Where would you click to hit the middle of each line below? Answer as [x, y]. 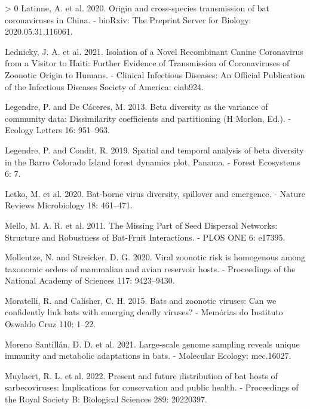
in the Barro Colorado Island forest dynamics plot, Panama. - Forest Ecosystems [153, 162]
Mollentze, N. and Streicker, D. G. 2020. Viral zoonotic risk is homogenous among [155, 257]
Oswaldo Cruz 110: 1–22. [50, 324]
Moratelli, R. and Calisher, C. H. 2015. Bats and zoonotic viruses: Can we [141, 300]
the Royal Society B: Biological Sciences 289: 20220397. [106, 399]
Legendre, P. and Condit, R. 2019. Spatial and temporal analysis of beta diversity [154, 150]
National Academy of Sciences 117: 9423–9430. [90, 280]
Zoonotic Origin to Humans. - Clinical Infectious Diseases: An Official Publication [155, 74]
